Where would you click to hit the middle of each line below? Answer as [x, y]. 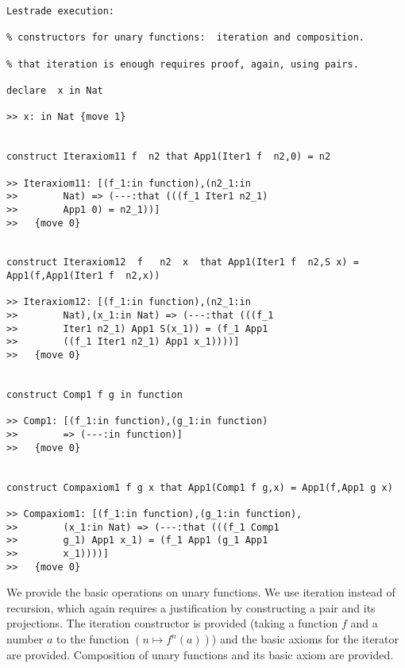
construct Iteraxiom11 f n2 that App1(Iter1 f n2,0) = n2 [169, 157]
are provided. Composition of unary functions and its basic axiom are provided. [200, 654]
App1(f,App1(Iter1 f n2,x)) [83, 276]
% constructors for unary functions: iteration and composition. [186, 38]
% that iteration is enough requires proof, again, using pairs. [183, 64]
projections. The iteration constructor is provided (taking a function [172, 623]
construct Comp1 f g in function [94, 395]
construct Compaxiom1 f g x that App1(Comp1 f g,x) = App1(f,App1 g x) [200, 487]
